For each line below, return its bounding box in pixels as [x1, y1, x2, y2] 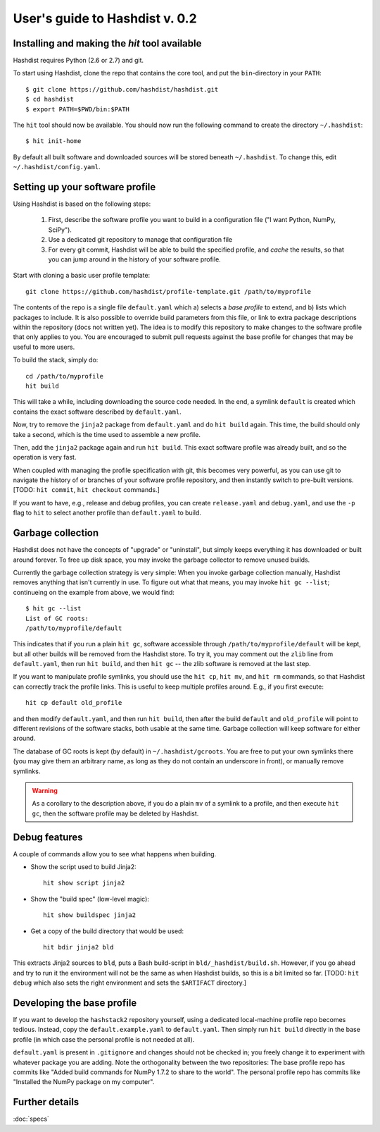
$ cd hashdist [25, 95, 74, 104]
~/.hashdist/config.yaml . [13, 163, 101, 171]
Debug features [13, 831, 84, 843]
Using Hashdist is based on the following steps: [13, 199, 151, 208]
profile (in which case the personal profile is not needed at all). [13, 1035, 195, 1043]
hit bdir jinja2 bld [43, 943, 114, 951]
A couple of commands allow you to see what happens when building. [13, 849, 217, 858]
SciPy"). [48, 226, 72, 234]
